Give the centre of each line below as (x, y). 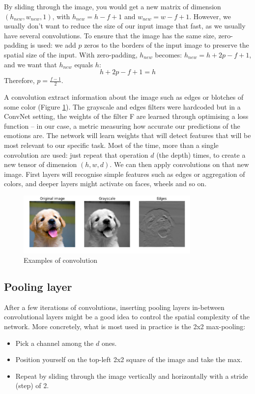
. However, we (210, 16)
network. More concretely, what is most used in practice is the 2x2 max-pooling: (125, 326)
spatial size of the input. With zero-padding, (71, 54)
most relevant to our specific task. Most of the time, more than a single (111, 145)
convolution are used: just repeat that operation (76, 155)
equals (84, 64)
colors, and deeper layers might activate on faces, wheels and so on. (105, 183)
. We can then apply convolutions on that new (179, 164)
